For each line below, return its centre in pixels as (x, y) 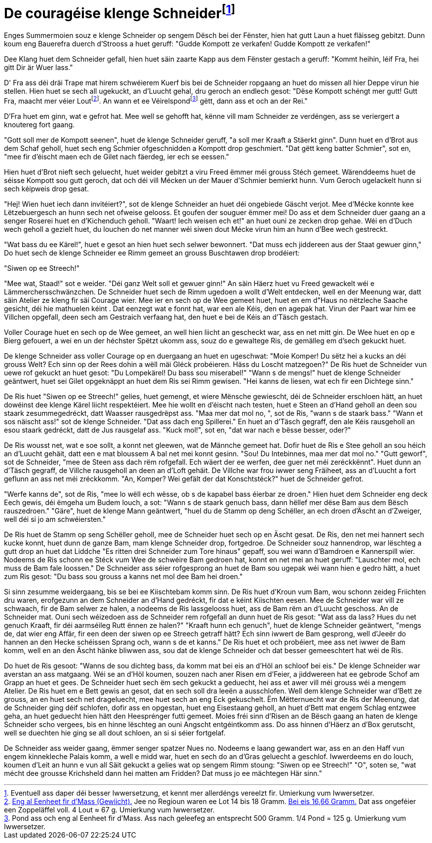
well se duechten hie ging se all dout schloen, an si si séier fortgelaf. (115, 733)
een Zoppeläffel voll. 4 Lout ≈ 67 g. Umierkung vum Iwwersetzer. (109, 809)
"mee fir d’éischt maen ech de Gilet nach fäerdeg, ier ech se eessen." (117, 156)
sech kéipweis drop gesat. (47, 188)
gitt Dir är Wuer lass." (38, 68)
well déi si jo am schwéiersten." (55, 519)
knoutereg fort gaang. (39, 124)
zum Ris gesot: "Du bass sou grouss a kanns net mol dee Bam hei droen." (123, 576)
